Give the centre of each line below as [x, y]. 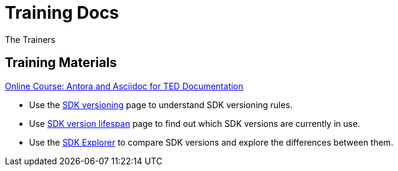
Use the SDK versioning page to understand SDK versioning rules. [161, 105]
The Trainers [30, 39]
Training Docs [62, 13]
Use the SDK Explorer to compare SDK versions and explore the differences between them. [211, 142]
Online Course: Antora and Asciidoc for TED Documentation [124, 86]
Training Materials [61, 63]
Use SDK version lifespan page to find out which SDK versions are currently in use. [195, 123]
